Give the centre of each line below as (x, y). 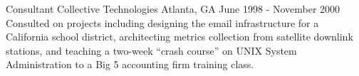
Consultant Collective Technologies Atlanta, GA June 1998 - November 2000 (173, 9)
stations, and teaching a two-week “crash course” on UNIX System (151, 50)
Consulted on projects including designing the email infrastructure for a (162, 22)
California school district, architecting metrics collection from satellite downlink (179, 37)
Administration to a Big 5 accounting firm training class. (130, 64)
